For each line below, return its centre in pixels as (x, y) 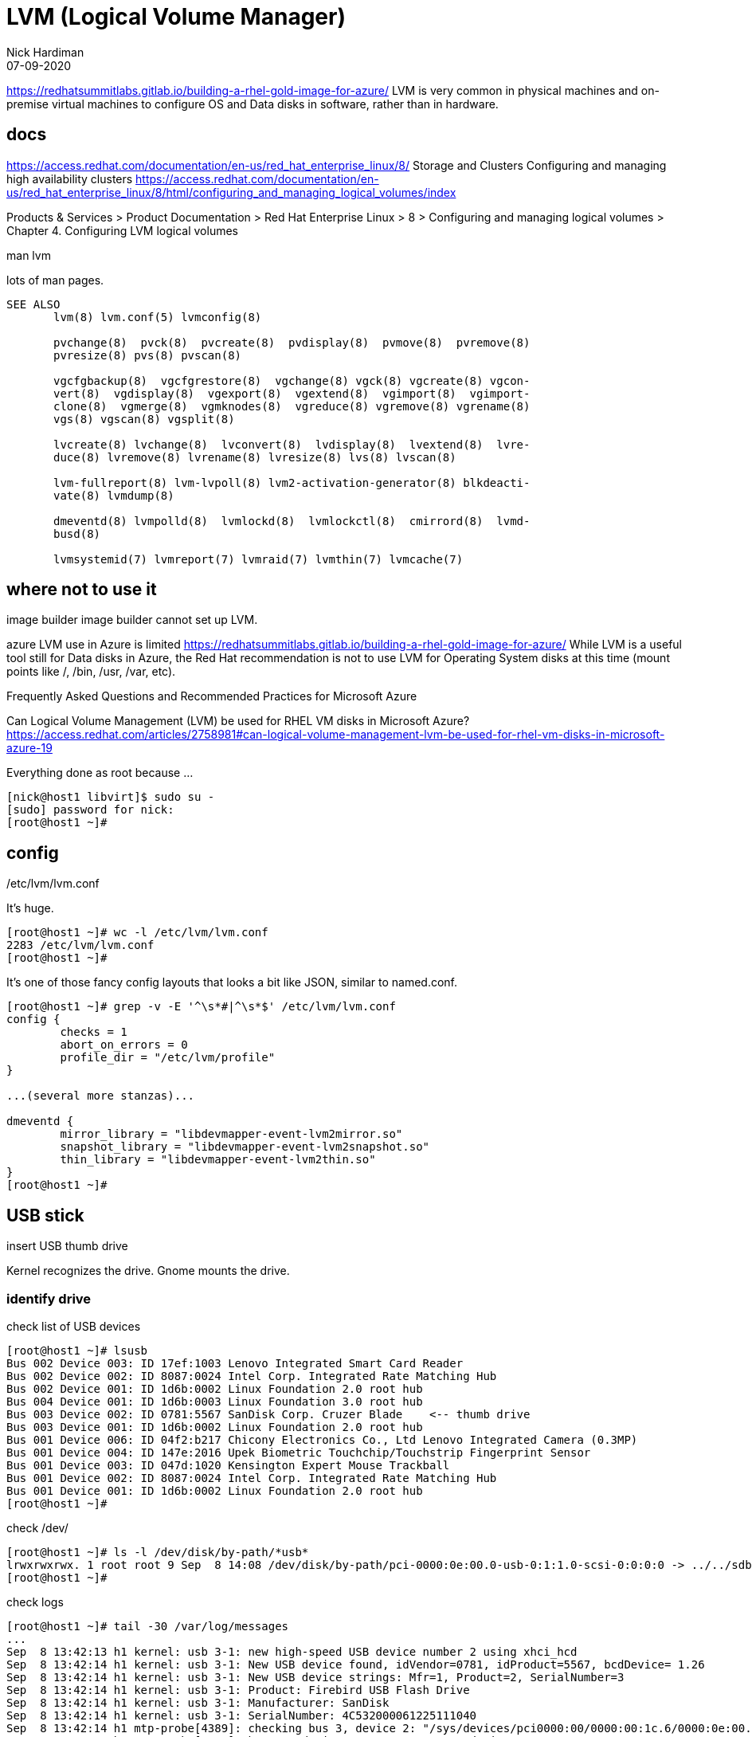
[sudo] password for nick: (90, 810)
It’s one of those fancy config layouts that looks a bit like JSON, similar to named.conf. (232, 982)
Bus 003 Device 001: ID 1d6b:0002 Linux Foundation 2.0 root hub (215, 1427)
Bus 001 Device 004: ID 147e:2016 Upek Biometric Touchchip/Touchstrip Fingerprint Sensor (299, 1452)
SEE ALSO (33, 304)
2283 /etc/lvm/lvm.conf (80, 945)
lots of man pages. (55, 280)
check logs (35, 1602)
